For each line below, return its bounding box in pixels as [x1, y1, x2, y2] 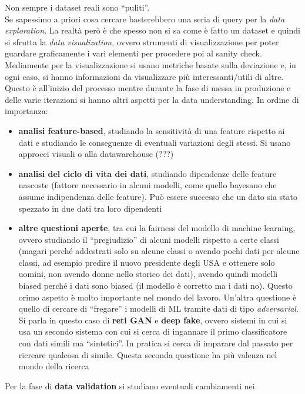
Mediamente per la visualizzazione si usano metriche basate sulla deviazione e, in [5, 58, 296, 71]
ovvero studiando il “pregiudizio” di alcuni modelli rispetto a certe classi [18, 233, 279, 245]
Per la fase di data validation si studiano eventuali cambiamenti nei [5, 379, 255, 392]
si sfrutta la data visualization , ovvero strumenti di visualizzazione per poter [5, 35, 279, 48]
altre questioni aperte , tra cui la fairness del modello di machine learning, [18, 222, 296, 234]
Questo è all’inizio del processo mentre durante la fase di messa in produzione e [5, 82, 291, 94]
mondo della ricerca [18, 360, 89, 372]
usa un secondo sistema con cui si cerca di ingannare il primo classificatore [18, 325, 287, 338]
